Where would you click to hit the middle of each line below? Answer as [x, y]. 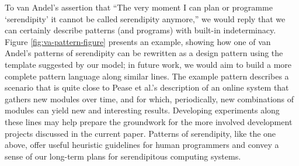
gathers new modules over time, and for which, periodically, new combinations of [149, 98]
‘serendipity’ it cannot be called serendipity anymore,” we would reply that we [145, 18]
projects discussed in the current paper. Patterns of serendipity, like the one [140, 133]
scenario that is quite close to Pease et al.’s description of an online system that [147, 87]
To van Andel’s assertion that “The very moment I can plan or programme [139, 7]
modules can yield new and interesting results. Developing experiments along [142, 110]
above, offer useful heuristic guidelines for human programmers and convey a [142, 145]
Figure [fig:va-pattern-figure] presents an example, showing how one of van [138, 41]
